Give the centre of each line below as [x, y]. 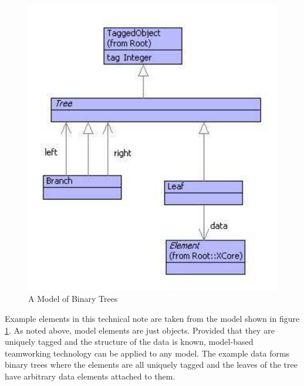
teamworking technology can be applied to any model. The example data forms [147, 353]
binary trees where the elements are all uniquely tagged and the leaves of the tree [151, 365]
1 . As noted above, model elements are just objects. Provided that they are [140, 330]
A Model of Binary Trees [73, 299]
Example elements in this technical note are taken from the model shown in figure [152, 318]
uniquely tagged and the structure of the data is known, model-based [129, 342]
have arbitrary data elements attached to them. [90, 376]
